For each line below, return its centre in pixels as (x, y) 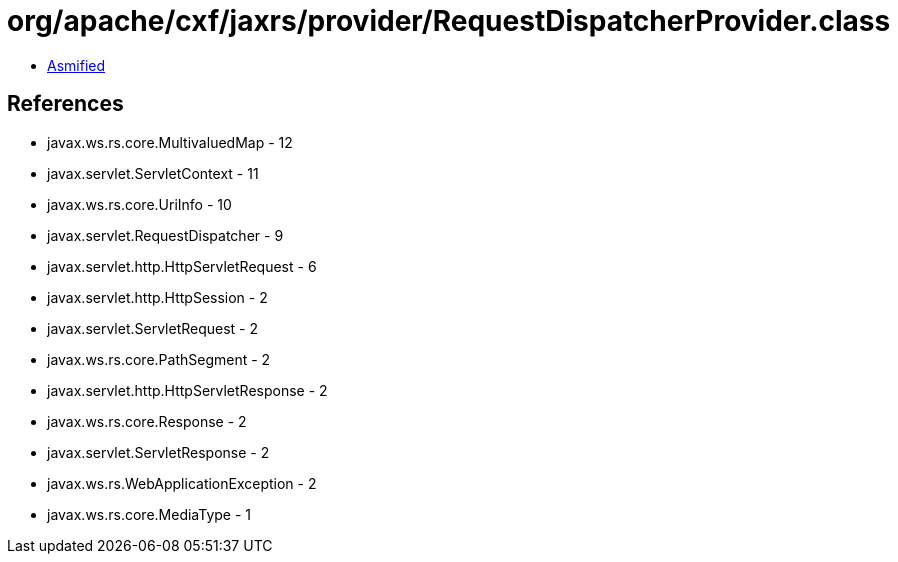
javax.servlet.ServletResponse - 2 (158, 452)
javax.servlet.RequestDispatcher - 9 (165, 235)
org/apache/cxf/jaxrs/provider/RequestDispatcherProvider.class (449, 21)
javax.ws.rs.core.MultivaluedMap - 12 (170, 142)
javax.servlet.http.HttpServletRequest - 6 (182, 266)
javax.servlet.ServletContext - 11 (153, 173)
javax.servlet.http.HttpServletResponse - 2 (187, 390)
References (65, 104)
